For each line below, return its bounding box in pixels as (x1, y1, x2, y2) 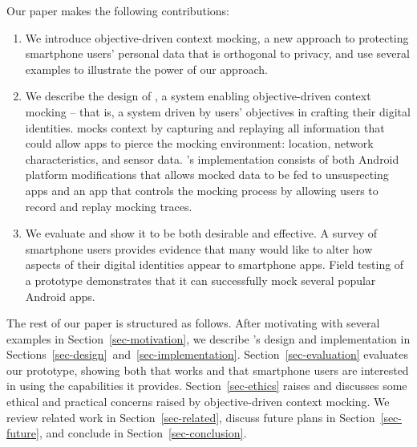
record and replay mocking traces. (25, 197, 192, 214)
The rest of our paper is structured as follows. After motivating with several (6, 315, 380, 331)
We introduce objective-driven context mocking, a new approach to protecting (25, 29, 409, 46)
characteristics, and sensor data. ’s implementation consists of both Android (25, 150, 399, 167)
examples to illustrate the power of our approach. (25, 60, 268, 77)
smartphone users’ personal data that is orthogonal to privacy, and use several (25, 45, 410, 62)
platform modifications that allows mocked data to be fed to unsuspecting (25, 166, 389, 183)
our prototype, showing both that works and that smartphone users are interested (6, 361, 409, 378)
